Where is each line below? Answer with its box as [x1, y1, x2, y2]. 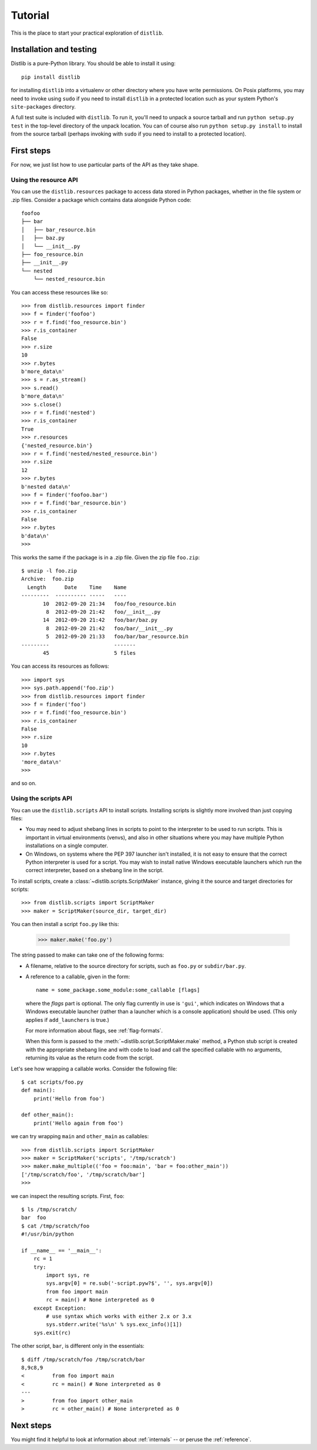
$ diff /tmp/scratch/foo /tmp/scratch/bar [21, 1356, 146, 1362]
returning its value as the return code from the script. [25, 1054, 154, 1061]
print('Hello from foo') [33, 1095, 105, 1102]
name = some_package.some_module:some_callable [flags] [36, 987, 200, 994]
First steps [11, 146, 51, 156]
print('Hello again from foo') [33, 1119, 124, 1126]
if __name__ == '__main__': [21, 1247, 102, 1254]
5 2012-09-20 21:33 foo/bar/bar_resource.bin [46, 633, 189, 640]
